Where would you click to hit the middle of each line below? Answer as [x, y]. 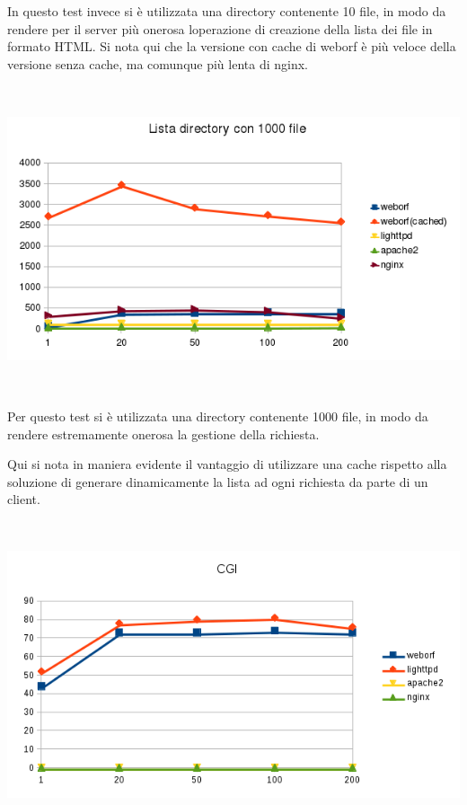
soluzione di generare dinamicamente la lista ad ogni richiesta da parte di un [218, 481]
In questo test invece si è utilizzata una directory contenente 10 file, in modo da [227, 11]
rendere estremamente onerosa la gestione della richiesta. [163, 433]
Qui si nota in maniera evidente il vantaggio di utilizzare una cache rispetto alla [227, 464]
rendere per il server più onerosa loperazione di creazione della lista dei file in [220, 28]
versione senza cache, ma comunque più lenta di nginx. [158, 63]
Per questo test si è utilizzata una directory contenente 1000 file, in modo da [218, 416]
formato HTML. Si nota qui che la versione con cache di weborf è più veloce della [232, 46]
